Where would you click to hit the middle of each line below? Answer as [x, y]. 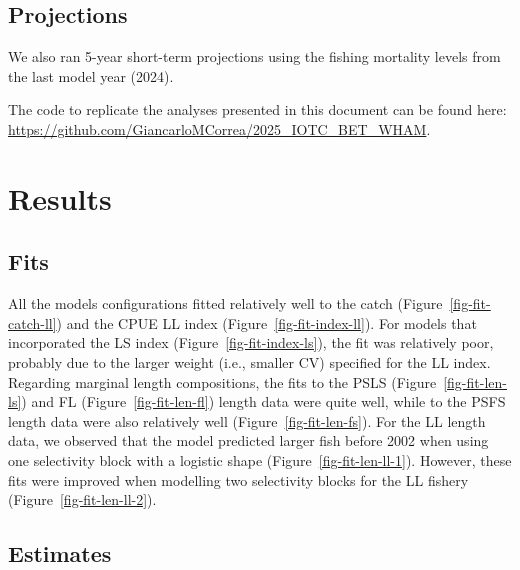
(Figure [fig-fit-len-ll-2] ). [82, 499]
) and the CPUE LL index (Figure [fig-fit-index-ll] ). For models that [266, 322]
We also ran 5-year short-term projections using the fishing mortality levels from [254, 56]
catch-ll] [32, 322]
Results [60, 197]
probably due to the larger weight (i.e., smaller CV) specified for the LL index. [249, 361]
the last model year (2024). [91, 75]
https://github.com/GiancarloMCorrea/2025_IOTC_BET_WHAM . [219, 128]
